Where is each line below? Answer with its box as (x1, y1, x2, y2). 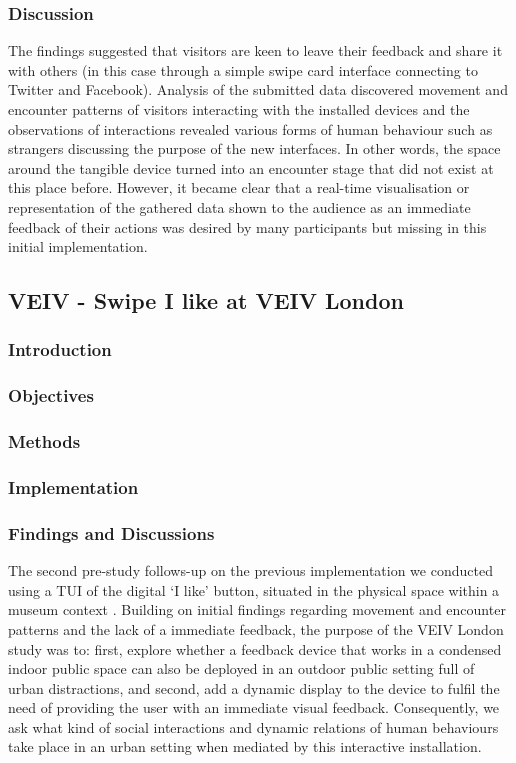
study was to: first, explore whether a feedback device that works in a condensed (8, 638, 502, 659)
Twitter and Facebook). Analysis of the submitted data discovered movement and (8, 79, 508, 100)
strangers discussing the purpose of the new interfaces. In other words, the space (8, 138, 501, 159)
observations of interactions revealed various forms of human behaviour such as (8, 118, 493, 139)
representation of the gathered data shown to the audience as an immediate (8, 196, 471, 217)
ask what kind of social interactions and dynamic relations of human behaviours (8, 716, 499, 737)
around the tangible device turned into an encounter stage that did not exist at (8, 157, 494, 178)
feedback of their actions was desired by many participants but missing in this (8, 216, 487, 237)
